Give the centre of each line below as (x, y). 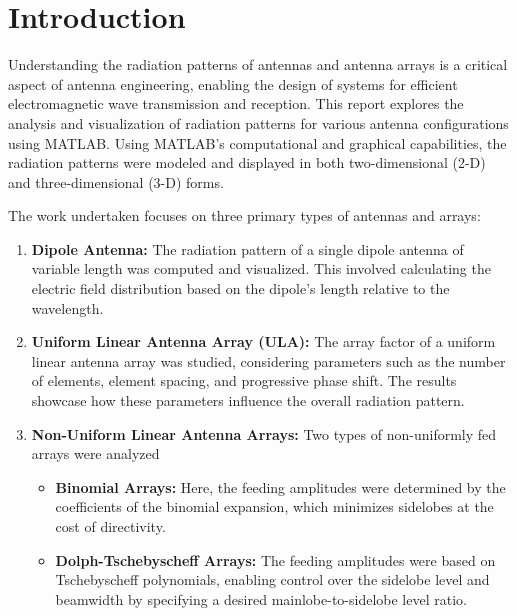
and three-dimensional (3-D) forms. (116, 181)
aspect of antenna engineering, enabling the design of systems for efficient (233, 83)
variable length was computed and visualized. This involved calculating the (261, 268)
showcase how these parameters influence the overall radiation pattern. (248, 400)
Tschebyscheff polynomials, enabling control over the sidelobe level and (272, 579)
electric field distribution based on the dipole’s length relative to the (240, 288)
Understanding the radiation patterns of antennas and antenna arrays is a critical (258, 64)
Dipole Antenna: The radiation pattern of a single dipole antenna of (247, 248)
